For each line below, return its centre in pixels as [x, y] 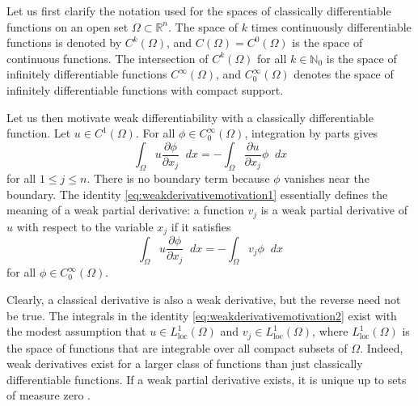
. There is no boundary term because [178, 178]
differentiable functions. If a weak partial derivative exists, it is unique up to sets [207, 379]
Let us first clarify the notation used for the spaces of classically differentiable [199, 11]
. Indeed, [382, 347]
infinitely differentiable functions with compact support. [145, 89]
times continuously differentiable [331, 26]
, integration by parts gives [311, 133]
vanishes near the [327, 178]
